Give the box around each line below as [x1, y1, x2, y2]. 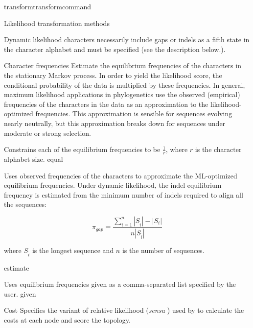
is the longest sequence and [32, 245, 114, 255]
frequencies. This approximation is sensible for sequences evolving [35, 108, 232, 119]
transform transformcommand [4, 1, 92, 11]
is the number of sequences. [122, 245, 205, 255]
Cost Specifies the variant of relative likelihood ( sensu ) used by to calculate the [4, 305, 244, 315]
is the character [195, 144, 242, 154]
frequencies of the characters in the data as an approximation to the [4, 99, 208, 109]
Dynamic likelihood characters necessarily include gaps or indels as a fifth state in [4, 34, 250, 45]
